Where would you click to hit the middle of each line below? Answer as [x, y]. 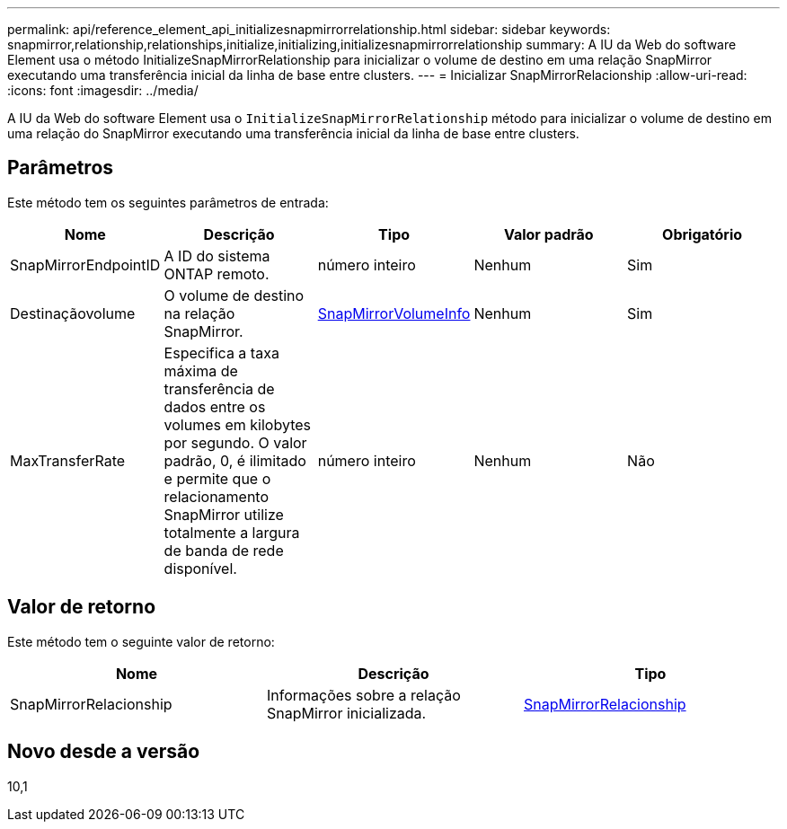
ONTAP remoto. [217, 273]
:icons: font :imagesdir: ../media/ [103, 90]
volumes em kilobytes [238, 424]
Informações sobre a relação [363, 695]
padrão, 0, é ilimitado [235, 460]
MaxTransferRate [68, 460]
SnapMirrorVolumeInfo [394, 313]
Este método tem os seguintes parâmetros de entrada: [168, 202]
